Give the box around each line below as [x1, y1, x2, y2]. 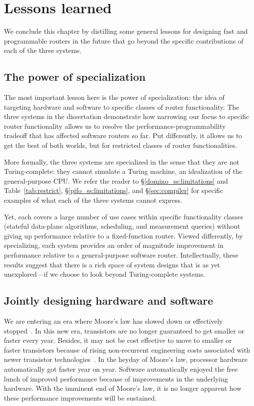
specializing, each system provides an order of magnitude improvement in [4, 240, 224, 250]
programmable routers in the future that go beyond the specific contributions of [4, 35, 244, 46]
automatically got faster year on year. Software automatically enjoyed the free [4, 363, 238, 374]
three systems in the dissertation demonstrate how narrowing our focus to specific [4, 111, 249, 121]
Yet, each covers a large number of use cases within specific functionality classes [4, 211, 244, 221]
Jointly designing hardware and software [4, 293, 213, 308]
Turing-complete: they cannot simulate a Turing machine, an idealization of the [4, 166, 243, 176]
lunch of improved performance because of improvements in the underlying [4, 373, 228, 383]
